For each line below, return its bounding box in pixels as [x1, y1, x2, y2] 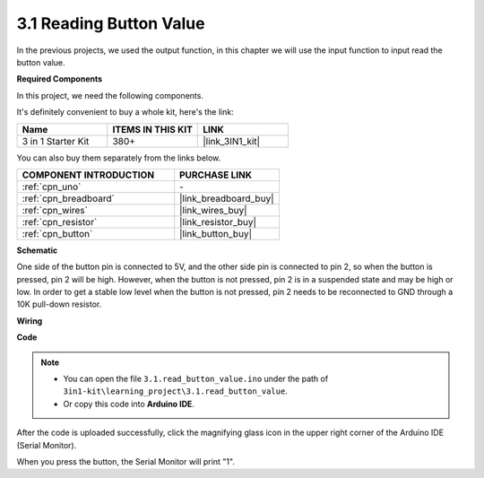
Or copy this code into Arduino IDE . [63, 398, 194, 409]
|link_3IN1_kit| [203, 135, 260, 147]
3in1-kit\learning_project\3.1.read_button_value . [63, 386, 289, 396]
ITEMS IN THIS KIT [112, 123, 193, 135]
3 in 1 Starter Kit [22, 135, 90, 147]
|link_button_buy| [179, 227, 253, 239]
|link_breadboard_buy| [179, 192, 274, 204]
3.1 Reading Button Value [16, 13, 205, 33]
